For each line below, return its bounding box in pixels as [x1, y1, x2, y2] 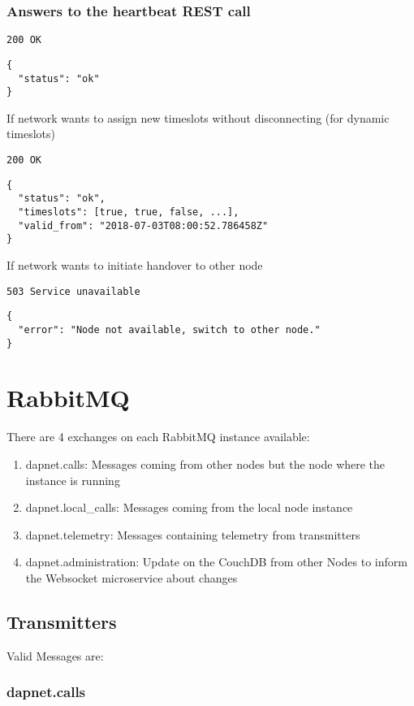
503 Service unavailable [6, 285, 140, 297]
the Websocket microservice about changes [25, 569, 238, 586]
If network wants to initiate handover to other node [6, 256, 263, 273]
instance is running [25, 471, 120, 488]
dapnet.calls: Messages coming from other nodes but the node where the [25, 455, 386, 472]
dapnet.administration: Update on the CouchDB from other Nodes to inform [25, 553, 408, 570]
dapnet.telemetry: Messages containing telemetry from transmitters [25, 526, 360, 543]
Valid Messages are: [6, 647, 104, 664]
